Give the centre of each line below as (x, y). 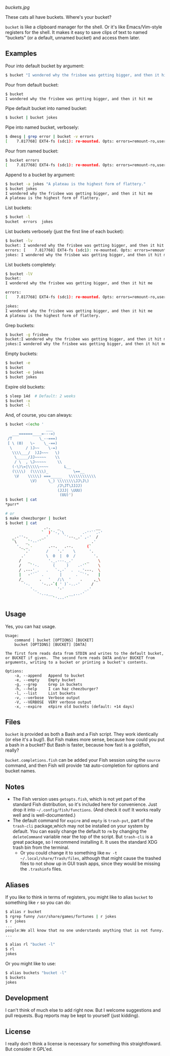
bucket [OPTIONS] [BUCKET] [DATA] (51, 644)
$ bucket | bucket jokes (31, 118)
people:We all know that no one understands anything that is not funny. (85, 931)
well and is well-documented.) (44, 815)
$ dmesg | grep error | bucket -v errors (50, 137)
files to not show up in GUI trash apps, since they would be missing (90, 864)
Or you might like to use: (31, 963)
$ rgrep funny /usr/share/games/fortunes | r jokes (61, 916)
